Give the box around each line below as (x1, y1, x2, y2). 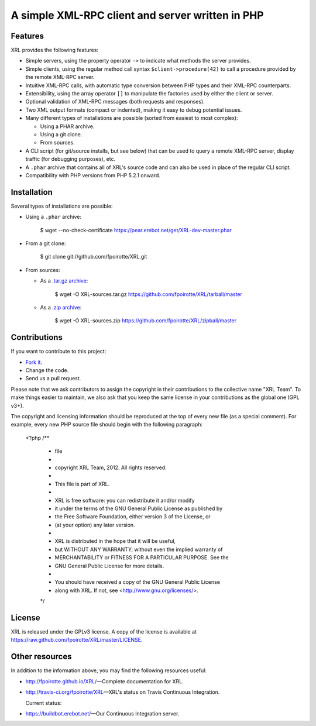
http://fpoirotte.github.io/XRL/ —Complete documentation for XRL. (25, 677, 184, 684)
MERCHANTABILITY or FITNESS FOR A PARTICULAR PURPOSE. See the (54, 554, 229, 561)
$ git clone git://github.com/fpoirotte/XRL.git (40, 253, 147, 260)
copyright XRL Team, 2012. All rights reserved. (54, 464, 167, 471)
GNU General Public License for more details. (54, 562, 164, 569)
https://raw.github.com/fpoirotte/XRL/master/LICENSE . (11, 636, 143, 644)
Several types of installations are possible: (11, 202, 113, 209)
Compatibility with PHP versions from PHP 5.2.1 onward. (25, 171, 161, 178)
